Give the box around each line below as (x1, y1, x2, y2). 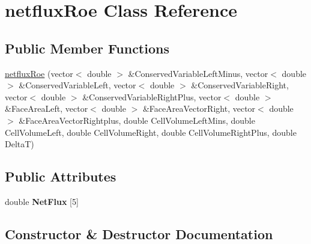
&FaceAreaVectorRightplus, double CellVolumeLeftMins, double (19, 114, 255, 126)
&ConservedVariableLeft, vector (19, 79, 136, 91)
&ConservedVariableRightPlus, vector (82, 90, 222, 103)
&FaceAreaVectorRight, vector (142, 102, 256, 115)
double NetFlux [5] (5, 195, 79, 207)
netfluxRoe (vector (5, 67, 73, 79)
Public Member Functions (5, 38, 169, 57)
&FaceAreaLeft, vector (5, 102, 88, 115)
